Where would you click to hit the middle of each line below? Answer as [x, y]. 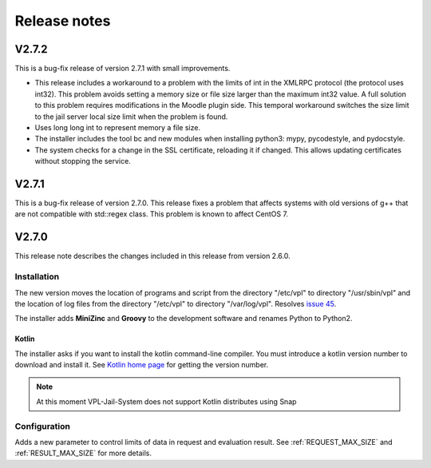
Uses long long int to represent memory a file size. [118, 128]
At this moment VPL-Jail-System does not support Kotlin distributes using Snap [166, 401]
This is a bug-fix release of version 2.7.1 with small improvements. [123, 69]
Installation [37, 277]
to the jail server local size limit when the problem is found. [131, 117]
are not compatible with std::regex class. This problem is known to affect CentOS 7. [152, 214]
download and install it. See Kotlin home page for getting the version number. [142, 365]
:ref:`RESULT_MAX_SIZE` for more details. [83, 453]
